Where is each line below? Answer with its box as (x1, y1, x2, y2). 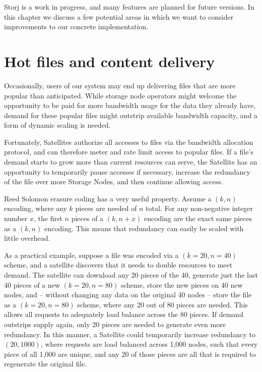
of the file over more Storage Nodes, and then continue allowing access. (4, 176, 223, 187)
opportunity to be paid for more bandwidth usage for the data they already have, (4, 100, 256, 111)
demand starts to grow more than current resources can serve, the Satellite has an (4, 156, 257, 167)
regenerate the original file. (4, 358, 87, 369)
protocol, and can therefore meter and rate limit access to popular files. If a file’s (4, 146, 253, 157)
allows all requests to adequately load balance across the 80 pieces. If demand (4, 309, 243, 320)
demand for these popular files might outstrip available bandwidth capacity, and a (4, 110, 257, 120)
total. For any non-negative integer (146, 203, 253, 214)
